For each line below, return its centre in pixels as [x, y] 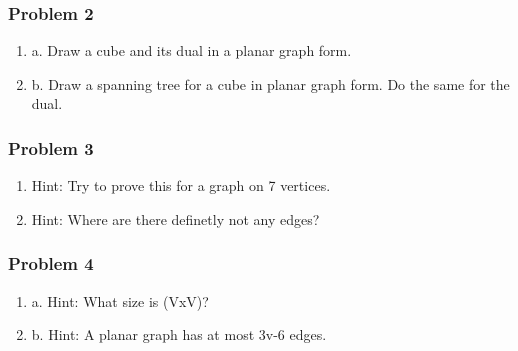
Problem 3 [51, 147]
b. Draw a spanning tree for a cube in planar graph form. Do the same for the [270, 83]
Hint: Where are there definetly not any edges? [175, 218]
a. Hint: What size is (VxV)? [120, 300]
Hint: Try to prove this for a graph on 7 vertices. [181, 185]
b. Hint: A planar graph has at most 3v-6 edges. [179, 334]
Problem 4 [51, 263]
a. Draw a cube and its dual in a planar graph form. [191, 50]
